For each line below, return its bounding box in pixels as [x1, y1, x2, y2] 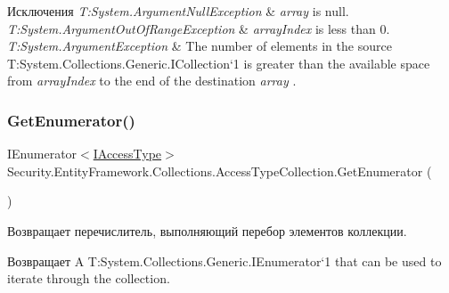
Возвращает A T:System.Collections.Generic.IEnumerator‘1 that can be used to [7, 251, 442, 270]
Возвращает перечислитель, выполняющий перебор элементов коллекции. [7, 221, 407, 240]
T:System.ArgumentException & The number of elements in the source [7, 37, 392, 55]
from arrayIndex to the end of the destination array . [7, 71, 297, 90]
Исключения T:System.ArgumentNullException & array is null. [7, 2, 349, 20]
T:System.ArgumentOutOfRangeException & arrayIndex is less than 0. [7, 19, 390, 37]
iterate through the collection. [7, 269, 170, 288]
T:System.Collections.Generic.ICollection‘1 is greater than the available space [7, 53, 430, 72]
